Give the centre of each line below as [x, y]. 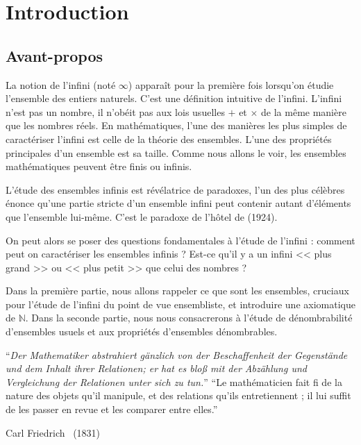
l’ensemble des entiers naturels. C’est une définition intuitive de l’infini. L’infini [174, 98]
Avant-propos [54, 55]
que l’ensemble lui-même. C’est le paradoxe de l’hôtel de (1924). [142, 216]
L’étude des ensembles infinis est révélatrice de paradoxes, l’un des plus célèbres [175, 189]
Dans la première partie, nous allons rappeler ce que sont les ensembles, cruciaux [177, 291]
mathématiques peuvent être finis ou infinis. [99, 166]
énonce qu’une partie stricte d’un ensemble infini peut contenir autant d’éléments [178, 203]
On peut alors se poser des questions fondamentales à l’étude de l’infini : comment [180, 240]
